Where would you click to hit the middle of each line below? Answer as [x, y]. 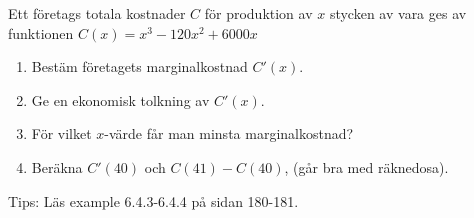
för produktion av [258, 13]
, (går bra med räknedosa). [366, 166]
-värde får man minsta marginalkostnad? [229, 133]
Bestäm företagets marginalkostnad [139, 66]
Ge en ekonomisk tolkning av [120, 99]
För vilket [61, 133]
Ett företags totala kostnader [97, 13]
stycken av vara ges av [398, 13]
